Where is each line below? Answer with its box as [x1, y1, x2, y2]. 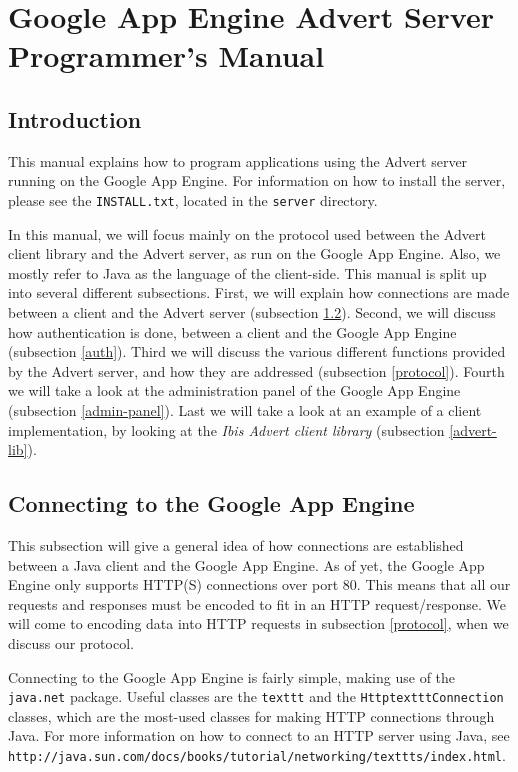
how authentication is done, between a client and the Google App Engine [8, 321, 457, 342]
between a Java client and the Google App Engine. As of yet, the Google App [8, 554, 485, 575]
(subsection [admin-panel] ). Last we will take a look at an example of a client [8, 399, 482, 420]
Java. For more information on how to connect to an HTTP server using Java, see [8, 725, 510, 746]
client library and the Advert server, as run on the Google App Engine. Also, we [8, 243, 501, 264]
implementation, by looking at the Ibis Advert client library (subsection [8, 419, 445, 440]
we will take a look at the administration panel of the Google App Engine [8, 380, 461, 401]
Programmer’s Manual [8, 35, 325, 76]
